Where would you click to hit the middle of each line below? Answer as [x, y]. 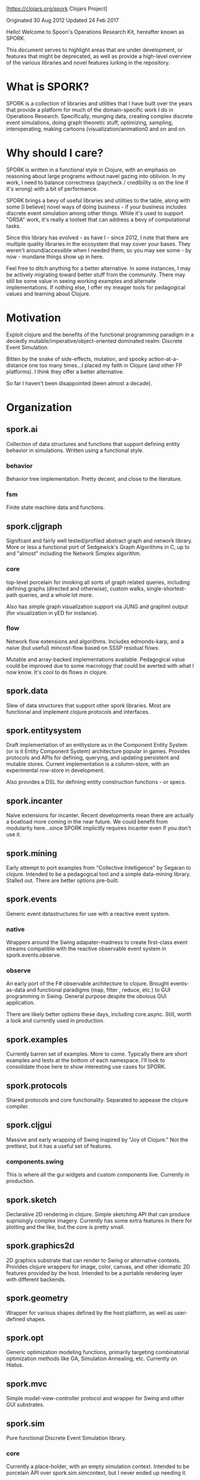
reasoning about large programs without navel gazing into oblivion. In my [96, 176]
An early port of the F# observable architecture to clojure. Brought [87, 984]
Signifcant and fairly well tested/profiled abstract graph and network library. [99, 541]
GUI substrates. [25, 1404]
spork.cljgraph [34, 526]
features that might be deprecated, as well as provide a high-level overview [99, 56]
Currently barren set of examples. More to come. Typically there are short [97, 1054]
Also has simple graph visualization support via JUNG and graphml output [97, 606]
